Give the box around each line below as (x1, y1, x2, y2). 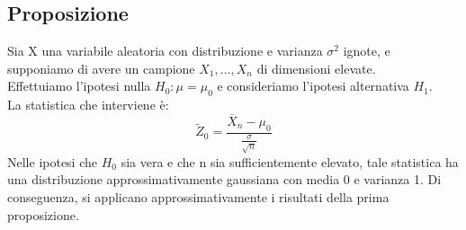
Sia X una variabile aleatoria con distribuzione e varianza (7, 41, 323, 60)
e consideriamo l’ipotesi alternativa (217, 76, 409, 95)
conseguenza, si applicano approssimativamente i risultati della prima (7, 187, 390, 206)
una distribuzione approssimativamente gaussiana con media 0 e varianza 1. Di (7, 170, 442, 189)
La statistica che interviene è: (7, 95, 169, 114)
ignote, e (343, 41, 390, 60)
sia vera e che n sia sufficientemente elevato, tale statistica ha (121, 152, 459, 171)
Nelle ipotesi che (7, 152, 98, 171)
